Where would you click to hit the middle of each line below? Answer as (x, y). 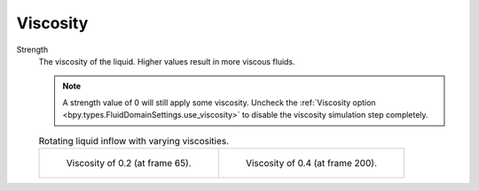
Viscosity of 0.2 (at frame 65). (129, 163)
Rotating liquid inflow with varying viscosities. (134, 141)
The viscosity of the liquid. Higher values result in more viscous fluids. (167, 61)
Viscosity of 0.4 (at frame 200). (311, 163)
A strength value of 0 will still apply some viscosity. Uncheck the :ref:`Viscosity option (219, 103)
